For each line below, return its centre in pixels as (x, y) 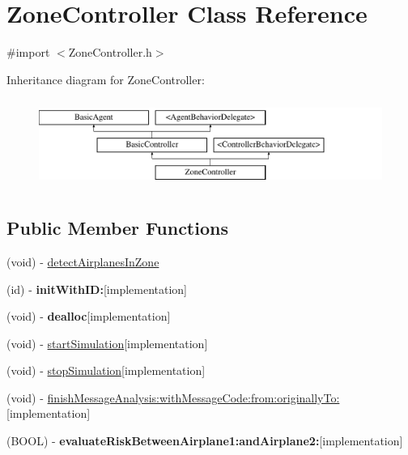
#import (28, 52)
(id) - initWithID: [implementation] (97, 289)
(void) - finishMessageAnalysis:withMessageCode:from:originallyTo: (173, 397)
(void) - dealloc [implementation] (89, 316)
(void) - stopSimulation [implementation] (106, 370)
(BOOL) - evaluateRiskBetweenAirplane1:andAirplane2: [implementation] (205, 441)
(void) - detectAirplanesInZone (83, 261)
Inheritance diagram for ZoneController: (106, 79)
